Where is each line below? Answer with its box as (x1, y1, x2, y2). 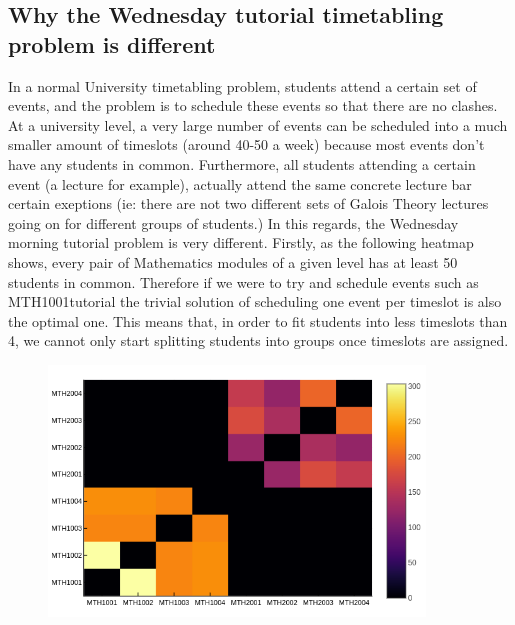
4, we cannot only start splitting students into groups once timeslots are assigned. (8, 330, 509, 351)
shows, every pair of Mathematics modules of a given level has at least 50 (8, 251, 458, 272)
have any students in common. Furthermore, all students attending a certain (8, 153, 476, 174)
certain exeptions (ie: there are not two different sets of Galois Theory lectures (8, 193, 489, 214)
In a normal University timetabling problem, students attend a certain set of (8, 75, 477, 96)
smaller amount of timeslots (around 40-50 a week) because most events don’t (8, 134, 485, 155)
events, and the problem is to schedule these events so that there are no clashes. (8, 95, 498, 116)
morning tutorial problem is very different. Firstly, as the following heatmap (8, 232, 474, 253)
